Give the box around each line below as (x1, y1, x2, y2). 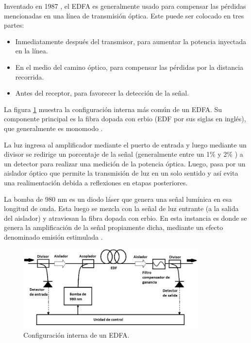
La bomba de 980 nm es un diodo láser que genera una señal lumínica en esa (4, 194, 232, 204)
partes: (4, 20, 24, 30)
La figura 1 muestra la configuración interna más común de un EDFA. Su (4, 104, 222, 114)
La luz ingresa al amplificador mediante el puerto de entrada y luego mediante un (4, 139, 247, 149)
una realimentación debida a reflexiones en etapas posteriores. (4, 177, 188, 187)
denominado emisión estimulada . (4, 231, 103, 242)
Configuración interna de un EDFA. (23, 329, 130, 340)
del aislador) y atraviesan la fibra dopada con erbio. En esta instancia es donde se (4, 212, 247, 223)
